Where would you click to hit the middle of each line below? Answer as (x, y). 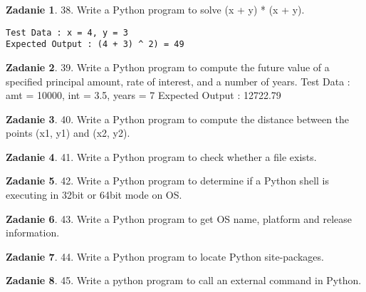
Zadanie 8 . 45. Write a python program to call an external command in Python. (184, 280)
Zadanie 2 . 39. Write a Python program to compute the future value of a (168, 67)
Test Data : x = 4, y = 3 (67, 32)
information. (33, 233)
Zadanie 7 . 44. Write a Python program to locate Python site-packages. (165, 256)
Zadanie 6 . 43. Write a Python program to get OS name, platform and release (179, 218)
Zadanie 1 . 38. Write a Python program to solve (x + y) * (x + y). (155, 9)
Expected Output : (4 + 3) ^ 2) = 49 (95, 45)
